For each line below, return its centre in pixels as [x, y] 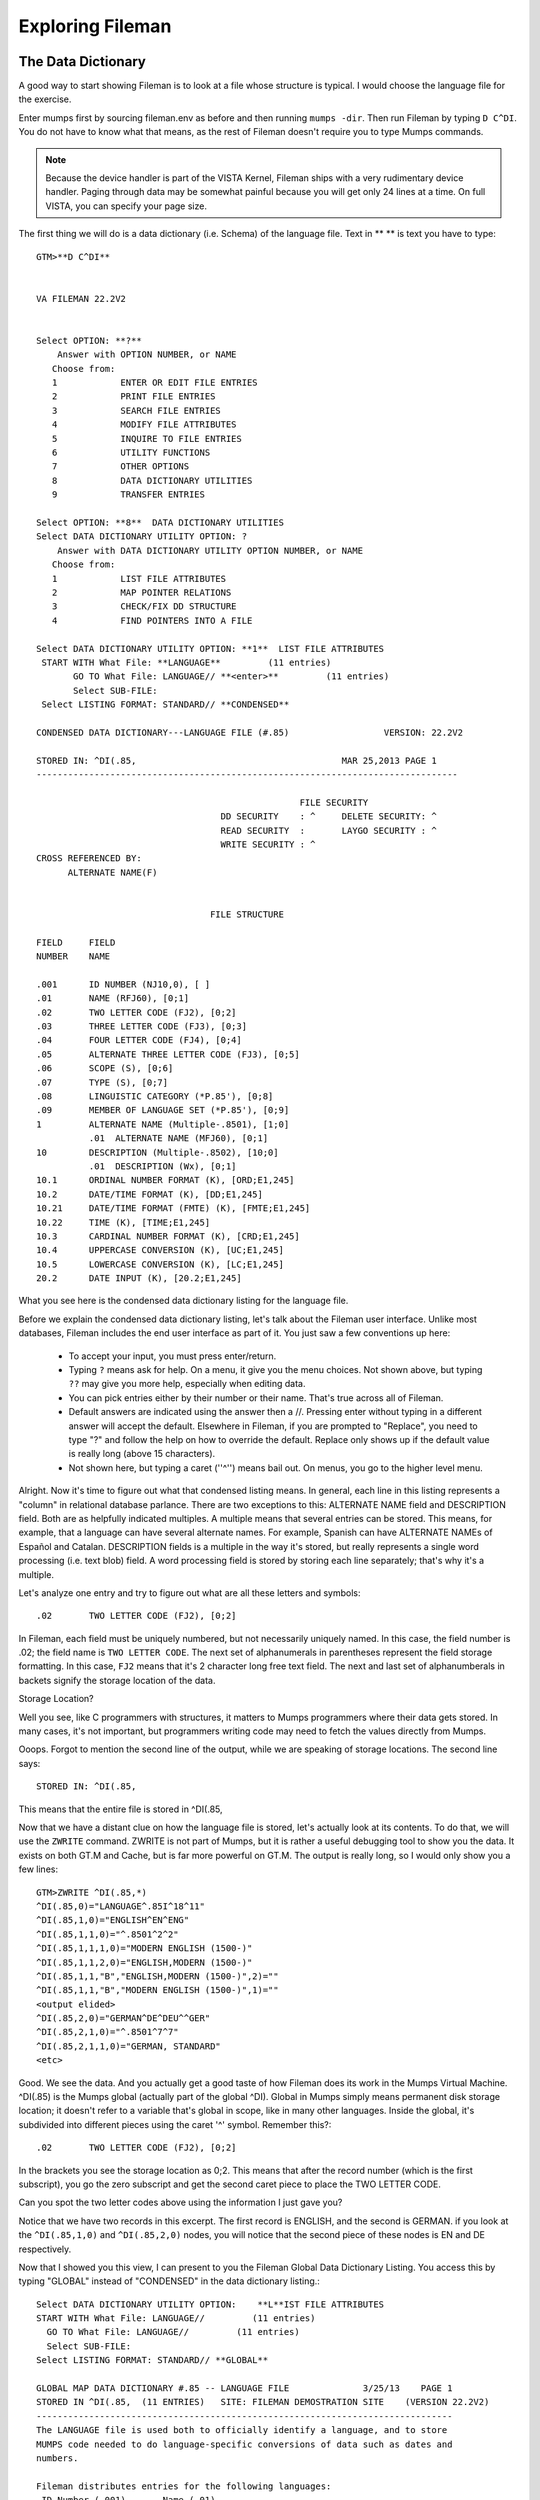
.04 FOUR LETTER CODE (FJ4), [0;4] [139, 1040]
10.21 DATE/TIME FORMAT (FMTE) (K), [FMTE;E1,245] [173, 1208]
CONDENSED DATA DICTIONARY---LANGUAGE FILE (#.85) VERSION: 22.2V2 [250, 732]
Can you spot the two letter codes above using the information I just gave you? [180, 2202]
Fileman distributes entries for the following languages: [184, 2486]
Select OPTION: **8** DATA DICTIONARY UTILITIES [160, 522]
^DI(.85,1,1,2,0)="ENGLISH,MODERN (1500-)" [144, 1962]
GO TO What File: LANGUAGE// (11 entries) [173, 2332]
